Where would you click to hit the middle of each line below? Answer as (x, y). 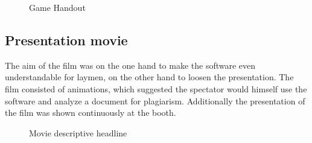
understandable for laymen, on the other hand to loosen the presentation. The (149, 77)
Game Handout (57, 7)
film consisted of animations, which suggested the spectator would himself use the (156, 88)
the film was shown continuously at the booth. (91, 113)
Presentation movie (66, 40)
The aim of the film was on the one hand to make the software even (130, 65)
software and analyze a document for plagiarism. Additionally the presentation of (155, 100)
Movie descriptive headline (78, 132)
